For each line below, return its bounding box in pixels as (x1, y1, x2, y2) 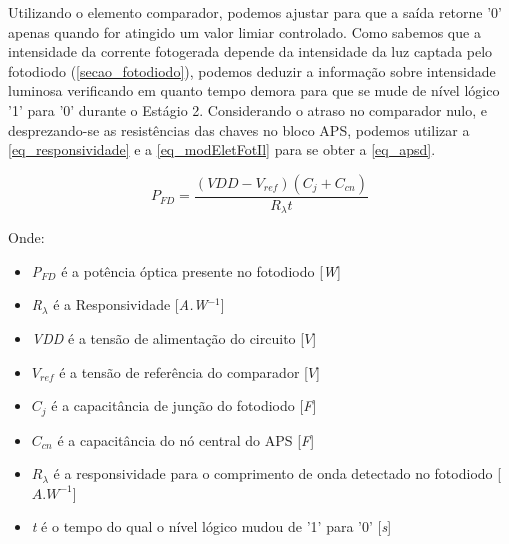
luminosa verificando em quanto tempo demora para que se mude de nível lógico (8, 80, 500, 101)
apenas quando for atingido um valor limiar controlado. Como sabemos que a (8, 21, 481, 42)
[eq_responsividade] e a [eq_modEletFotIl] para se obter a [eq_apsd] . (8, 139, 436, 160)
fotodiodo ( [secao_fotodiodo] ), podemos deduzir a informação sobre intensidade (8, 60, 496, 81)
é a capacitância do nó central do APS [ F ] (57, 429, 315, 450)
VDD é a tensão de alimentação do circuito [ (31, 328, 305, 349)
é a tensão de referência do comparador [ (59, 361, 308, 382)
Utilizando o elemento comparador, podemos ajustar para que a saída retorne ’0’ (8, 2, 502, 22)
